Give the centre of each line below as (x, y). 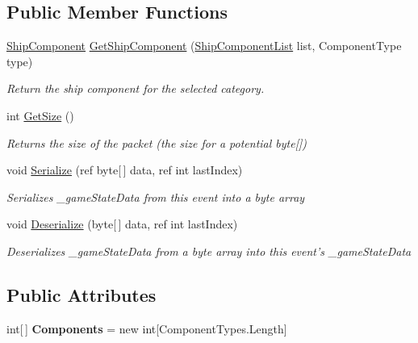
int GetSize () (40, 115)
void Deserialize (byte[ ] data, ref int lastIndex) (122, 224)
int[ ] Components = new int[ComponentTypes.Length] (147, 328)
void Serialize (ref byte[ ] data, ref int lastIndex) (125, 170)
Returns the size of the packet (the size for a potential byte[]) (157, 142)
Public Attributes (82, 294)
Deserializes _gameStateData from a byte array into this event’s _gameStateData (209, 251)
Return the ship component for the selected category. (136, 88)
